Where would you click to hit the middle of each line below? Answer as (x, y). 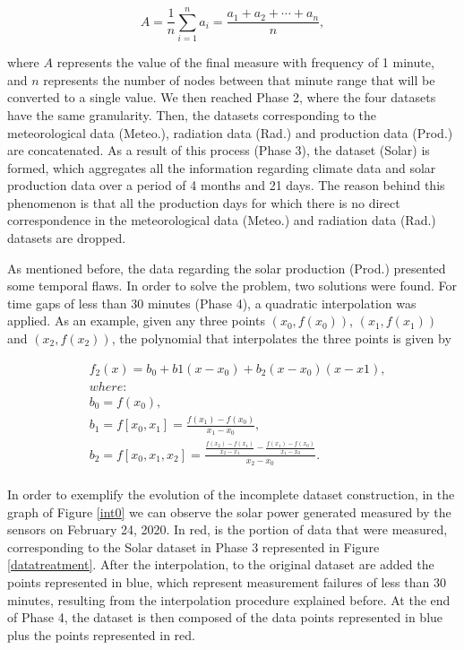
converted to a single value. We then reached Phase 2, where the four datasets (222, 97)
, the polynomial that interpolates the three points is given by (281, 338)
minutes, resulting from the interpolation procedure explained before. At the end (229, 599)
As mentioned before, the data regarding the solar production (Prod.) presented (227, 268)
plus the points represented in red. (101, 634)
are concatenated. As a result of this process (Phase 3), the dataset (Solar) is (219, 150)
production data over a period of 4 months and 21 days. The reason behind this (226, 185)
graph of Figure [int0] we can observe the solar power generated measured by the (229, 511)
